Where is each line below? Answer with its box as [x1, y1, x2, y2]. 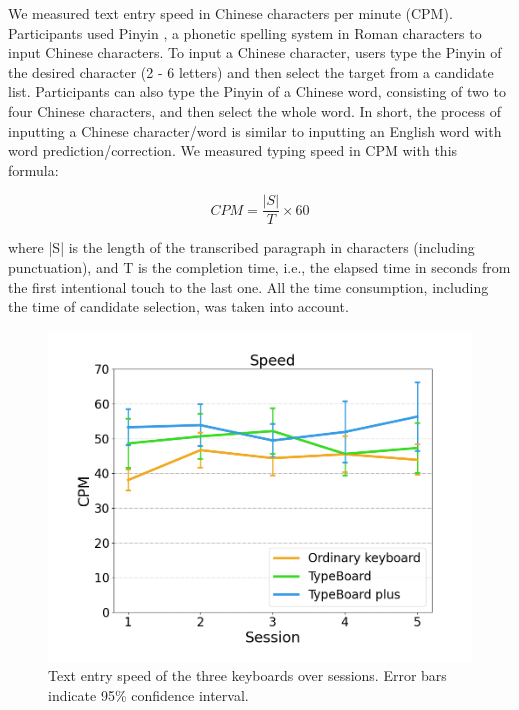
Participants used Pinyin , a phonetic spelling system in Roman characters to [8, 22, 482, 43]
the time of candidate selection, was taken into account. [8, 296, 349, 317]
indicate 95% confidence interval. [48, 685, 249, 706]
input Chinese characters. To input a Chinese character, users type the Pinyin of [8, 42, 502, 63]
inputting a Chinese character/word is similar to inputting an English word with [8, 120, 502, 141]
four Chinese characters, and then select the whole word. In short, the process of [8, 100, 501, 121]
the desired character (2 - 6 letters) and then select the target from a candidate [8, 61, 494, 82]
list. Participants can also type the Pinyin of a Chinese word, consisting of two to [8, 81, 506, 102]
